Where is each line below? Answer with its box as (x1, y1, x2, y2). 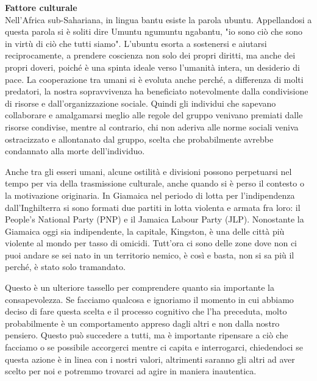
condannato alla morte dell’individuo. (5, 144, 145, 157)
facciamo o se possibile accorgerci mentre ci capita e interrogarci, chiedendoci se (5, 341, 303, 354)
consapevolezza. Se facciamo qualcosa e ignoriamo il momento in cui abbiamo (5, 293, 294, 305)
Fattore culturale (5, 1, 77, 13)
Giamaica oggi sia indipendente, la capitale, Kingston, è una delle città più (5, 224, 285, 237)
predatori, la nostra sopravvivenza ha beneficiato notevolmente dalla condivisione (5, 85, 308, 98)
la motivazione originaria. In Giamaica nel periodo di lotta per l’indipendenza (5, 188, 295, 201)
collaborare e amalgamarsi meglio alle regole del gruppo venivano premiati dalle (5, 109, 303, 121)
